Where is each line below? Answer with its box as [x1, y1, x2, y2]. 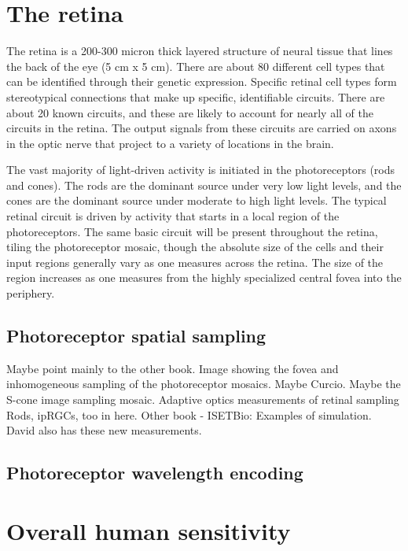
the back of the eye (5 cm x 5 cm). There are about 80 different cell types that [6, 57, 385, 74]
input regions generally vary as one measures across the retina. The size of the [6, 253, 384, 270]
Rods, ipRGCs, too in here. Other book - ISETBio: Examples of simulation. [6, 406, 372, 423]
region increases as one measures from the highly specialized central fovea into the [6, 269, 402, 286]
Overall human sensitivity [6, 514, 291, 546]
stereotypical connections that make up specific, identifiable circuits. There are [6, 88, 385, 105]
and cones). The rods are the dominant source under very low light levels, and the [6, 176, 402, 193]
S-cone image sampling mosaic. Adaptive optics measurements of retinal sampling [6, 391, 399, 408]
